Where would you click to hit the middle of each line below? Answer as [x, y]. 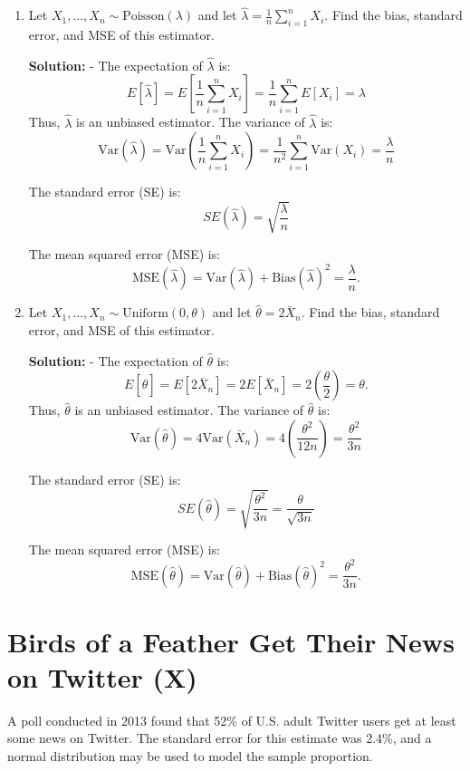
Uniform [145, 314]
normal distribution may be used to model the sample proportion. [190, 756]
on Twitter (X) [102, 676]
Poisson [144, 17]
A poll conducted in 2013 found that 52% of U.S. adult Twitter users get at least [232, 720]
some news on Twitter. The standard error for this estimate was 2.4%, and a [220, 738]
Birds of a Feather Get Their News [231, 641]
